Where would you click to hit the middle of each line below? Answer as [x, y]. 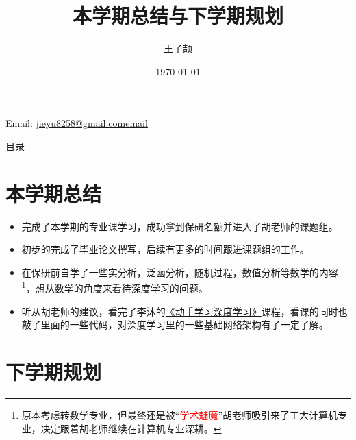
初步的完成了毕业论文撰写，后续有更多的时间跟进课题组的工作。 [165, 249]
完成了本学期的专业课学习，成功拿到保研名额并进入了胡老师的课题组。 [180, 226]
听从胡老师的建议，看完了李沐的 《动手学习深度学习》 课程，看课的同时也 [185, 311]
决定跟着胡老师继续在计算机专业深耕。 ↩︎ [131, 428]
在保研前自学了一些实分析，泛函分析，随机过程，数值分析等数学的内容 [180, 272]
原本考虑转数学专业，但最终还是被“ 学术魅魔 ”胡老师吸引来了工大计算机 [180, 414]
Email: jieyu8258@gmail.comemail [77, 123]
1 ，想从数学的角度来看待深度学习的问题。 [115, 287]
